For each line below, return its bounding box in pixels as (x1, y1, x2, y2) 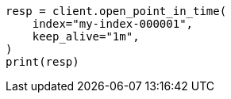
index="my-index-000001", (32, 17, 194, 30)
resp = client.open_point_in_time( (6, 5, 227, 17)
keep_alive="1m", (32, 30, 140, 43)
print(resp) (6, 55, 79, 68)
